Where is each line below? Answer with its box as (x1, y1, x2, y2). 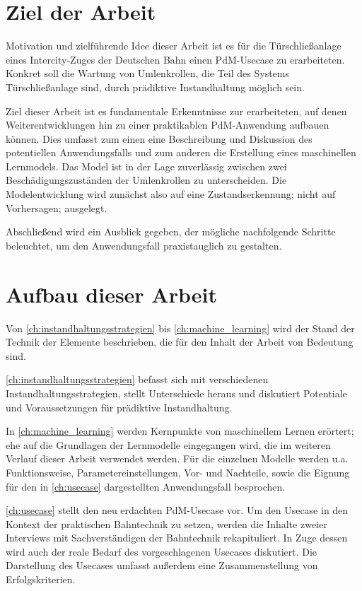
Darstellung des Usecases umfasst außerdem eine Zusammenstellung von (6, 558, 318, 573)
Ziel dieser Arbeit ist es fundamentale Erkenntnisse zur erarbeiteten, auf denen (6, 103, 347, 118)
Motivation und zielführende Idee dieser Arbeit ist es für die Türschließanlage (6, 38, 341, 53)
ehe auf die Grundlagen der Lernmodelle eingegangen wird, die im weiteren (6, 437, 331, 452)
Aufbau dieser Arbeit (6, 279, 217, 308)
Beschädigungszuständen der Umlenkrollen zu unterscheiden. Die (6, 172, 287, 187)
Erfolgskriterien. (6, 572, 76, 587)
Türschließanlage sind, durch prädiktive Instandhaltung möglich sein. (6, 79, 305, 94)
